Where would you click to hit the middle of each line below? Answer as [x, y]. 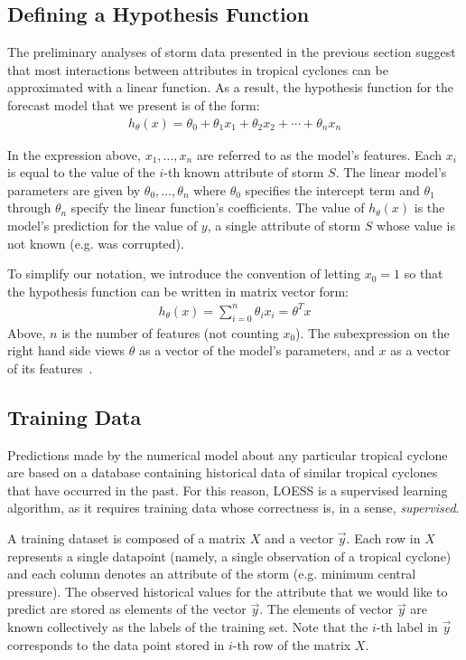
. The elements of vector [326, 609]
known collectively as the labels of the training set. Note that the [188, 627]
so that [424, 273]
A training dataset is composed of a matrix [126, 538]
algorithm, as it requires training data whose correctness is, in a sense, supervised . [233, 508]
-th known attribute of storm [244, 172]
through [29, 207]
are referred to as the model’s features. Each [319, 154]
